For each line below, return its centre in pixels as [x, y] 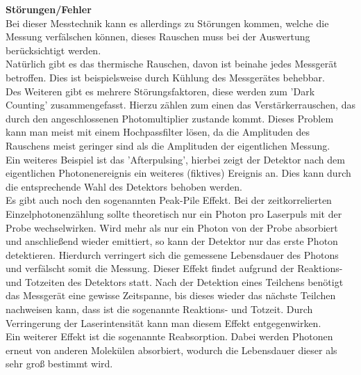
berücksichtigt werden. [53, 50]
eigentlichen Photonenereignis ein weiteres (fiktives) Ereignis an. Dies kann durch [178, 173]
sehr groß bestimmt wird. [59, 364]
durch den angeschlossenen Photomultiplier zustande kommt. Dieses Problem [170, 118]
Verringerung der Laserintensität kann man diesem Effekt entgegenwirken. [163, 322]
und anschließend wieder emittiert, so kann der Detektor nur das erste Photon [172, 241]
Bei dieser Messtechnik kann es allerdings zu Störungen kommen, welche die [167, 23]
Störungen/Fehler [49, 9]
